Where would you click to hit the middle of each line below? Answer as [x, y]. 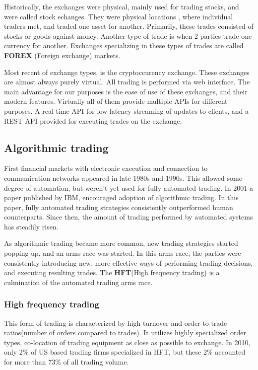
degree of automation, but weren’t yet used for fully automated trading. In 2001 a [129, 187]
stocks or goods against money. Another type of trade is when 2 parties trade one [128, 36]
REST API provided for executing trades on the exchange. [93, 120]
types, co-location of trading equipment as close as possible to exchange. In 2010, [127, 342]
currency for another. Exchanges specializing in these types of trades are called [124, 45]
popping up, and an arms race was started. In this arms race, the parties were [123, 253]
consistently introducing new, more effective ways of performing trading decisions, [129, 262]
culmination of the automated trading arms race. [78, 282]
